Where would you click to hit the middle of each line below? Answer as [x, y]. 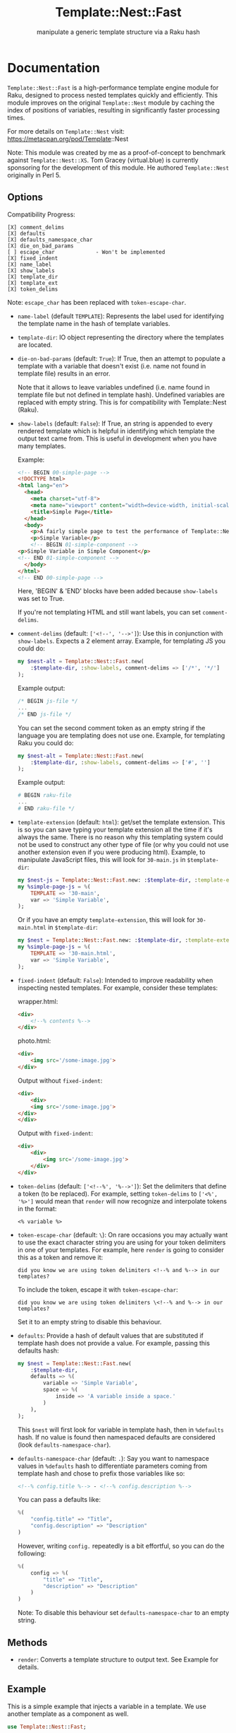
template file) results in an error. [64, 373]
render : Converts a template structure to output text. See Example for [118, 1659]
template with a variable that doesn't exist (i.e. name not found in [112, 366]
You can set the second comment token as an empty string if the [111, 728]
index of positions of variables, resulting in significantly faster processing [113, 110]
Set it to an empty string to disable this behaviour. [89, 1321]
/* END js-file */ [44, 714]
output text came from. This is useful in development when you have [117, 438]
